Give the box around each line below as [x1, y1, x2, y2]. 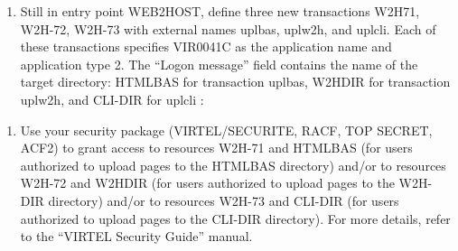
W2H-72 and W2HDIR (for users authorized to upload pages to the [20, 173, 395, 192]
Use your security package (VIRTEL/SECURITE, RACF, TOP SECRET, [20, 120, 433, 139]
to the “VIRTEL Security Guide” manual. [20, 227, 253, 246]
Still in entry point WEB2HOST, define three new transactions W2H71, [20, 2, 420, 20]
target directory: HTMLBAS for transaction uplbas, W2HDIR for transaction [20, 72, 451, 91]
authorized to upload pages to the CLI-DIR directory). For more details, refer [20, 209, 451, 228]
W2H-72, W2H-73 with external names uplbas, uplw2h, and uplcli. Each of [20, 19, 436, 38]
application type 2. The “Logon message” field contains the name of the [20, 54, 418, 73]
